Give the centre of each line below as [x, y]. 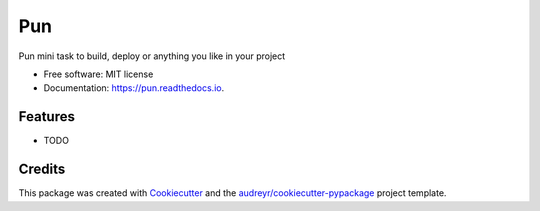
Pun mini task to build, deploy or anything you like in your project [152, 56]
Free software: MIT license [98, 74]
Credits [42, 169]
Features [46, 116]
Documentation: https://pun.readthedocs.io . [134, 88]
